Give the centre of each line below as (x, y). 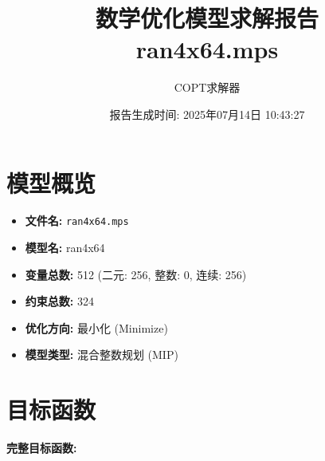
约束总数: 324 (59, 301)
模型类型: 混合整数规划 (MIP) (102, 355)
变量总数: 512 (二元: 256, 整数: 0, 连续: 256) (136, 274)
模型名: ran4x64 (65, 248)
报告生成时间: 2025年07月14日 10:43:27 (207, 114)
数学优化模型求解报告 (207, 18)
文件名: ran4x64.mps (77, 221)
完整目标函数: (42, 448)
